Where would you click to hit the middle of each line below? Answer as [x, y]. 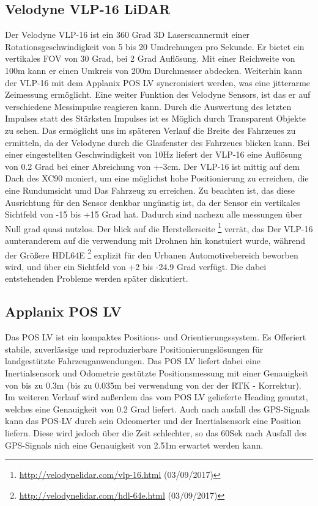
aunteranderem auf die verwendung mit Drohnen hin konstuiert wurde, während [155, 240]
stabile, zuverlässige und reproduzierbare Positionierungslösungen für [134, 349]
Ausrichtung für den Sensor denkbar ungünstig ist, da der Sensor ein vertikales [153, 202]
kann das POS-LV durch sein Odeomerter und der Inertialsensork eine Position [153, 421]
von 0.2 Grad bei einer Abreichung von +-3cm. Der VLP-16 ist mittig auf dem [152, 166]
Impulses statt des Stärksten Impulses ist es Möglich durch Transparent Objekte [156, 118]
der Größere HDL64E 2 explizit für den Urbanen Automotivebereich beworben [152, 254]
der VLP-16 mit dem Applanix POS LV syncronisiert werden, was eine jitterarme [158, 82]
